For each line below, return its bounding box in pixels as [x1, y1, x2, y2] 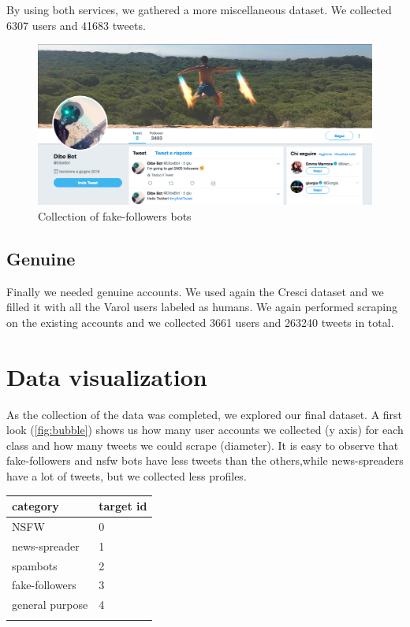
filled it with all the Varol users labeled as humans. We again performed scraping [6, 299, 398, 315]
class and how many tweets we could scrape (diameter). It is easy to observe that [6, 436, 399, 453]
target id [99, 498, 147, 514]
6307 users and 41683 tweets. [6, 17, 146, 33]
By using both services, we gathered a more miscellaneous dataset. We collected [6, 2, 392, 17]
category [12, 498, 59, 514]
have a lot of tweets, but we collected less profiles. [6, 467, 247, 484]
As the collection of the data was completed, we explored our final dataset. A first [6, 406, 403, 422]
